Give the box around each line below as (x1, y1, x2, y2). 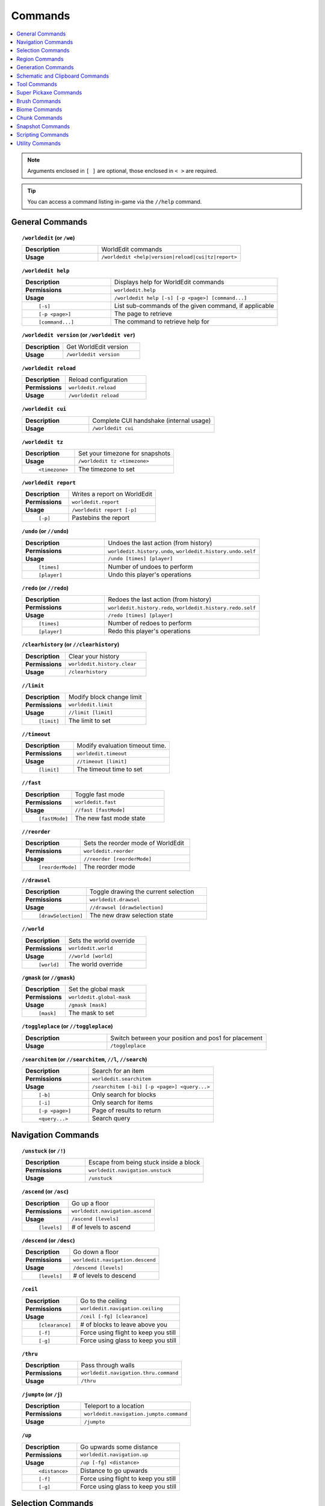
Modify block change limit (68, 693, 142, 701)
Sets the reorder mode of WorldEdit (83, 839, 185, 848)
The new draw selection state (89, 911, 174, 920)
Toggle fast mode (75, 790, 125, 798)
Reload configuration (68, 375, 128, 384)
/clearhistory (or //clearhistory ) (22, 641, 120, 648)
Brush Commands (16, 97, 61, 105)
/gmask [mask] (68, 1002, 108, 1008)
